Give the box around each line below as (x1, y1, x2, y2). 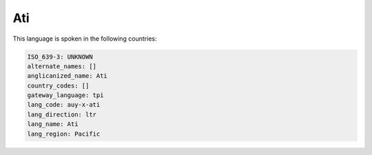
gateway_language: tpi (27, 92, 104, 99)
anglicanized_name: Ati (27, 72, 108, 80)
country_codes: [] (27, 81, 90, 90)
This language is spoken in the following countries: (12, 34, 157, 43)
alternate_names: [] (27, 62, 96, 70)
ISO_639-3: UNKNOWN (27, 52, 93, 61)
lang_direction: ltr (27, 110, 96, 118)
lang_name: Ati (27, 121, 79, 128)
